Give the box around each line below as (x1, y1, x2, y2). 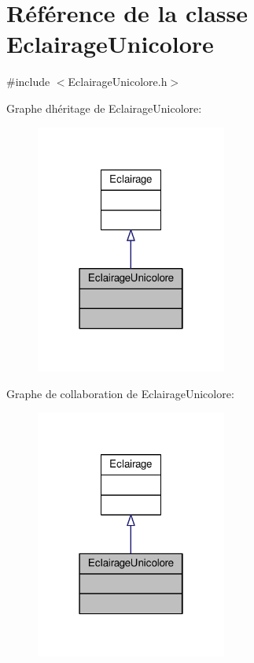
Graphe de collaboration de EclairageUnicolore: (6, 385, 234, 401)
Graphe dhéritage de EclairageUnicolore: (6, 99, 202, 116)
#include (6, 73, 50, 90)
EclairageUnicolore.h (68, 73, 167, 90)
